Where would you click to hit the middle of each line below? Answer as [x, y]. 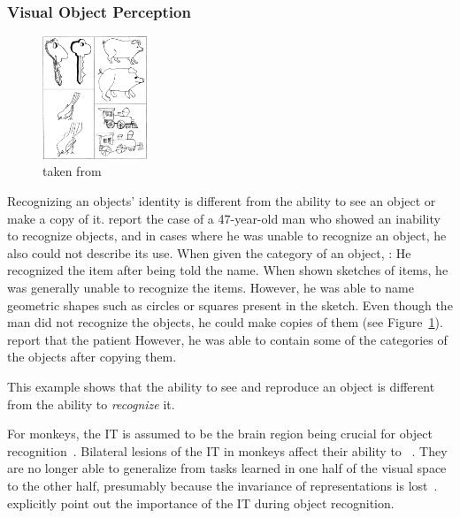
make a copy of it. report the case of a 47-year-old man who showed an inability [224, 218]
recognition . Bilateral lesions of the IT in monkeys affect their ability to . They [227, 450]
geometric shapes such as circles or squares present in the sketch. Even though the [230, 305]
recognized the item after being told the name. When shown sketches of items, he [228, 270]
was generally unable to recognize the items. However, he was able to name [211, 287]
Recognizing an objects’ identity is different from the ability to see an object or [222, 201]
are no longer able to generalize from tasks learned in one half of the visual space [227, 468]
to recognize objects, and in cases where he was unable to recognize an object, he [227, 236]
